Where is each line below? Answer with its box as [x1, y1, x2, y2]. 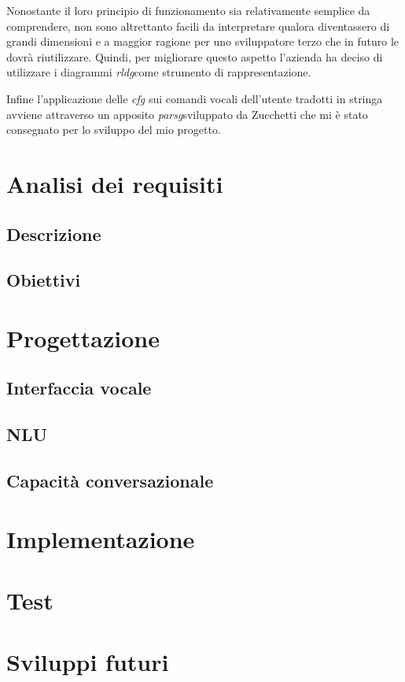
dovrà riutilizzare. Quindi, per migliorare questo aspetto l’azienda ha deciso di [6, 48, 383, 65]
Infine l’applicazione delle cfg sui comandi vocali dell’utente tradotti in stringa [6, 90, 383, 106]
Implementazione [6, 522, 195, 554]
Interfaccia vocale [6, 376, 152, 400]
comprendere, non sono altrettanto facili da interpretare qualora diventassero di [6, 17, 390, 34]
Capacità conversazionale [6, 469, 214, 493]
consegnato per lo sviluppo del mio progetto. [6, 121, 221, 138]
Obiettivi [6, 268, 81, 292]
